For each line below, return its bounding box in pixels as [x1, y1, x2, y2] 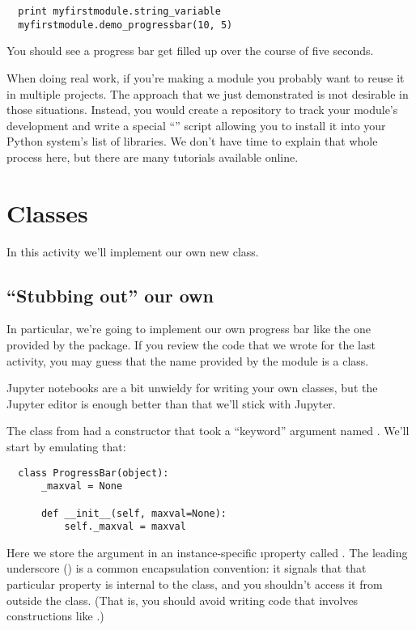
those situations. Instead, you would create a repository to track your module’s [6, 101, 398, 118]
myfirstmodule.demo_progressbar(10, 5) [18, 19, 233, 31]
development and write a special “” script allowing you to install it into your [6, 116, 386, 133]
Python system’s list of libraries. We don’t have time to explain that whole [6, 133, 378, 150]
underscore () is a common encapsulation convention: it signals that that [6, 560, 367, 577]
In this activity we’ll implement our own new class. [6, 243, 259, 260]
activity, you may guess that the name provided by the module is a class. [6, 352, 369, 369]
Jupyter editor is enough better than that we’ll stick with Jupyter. [6, 395, 336, 412]
